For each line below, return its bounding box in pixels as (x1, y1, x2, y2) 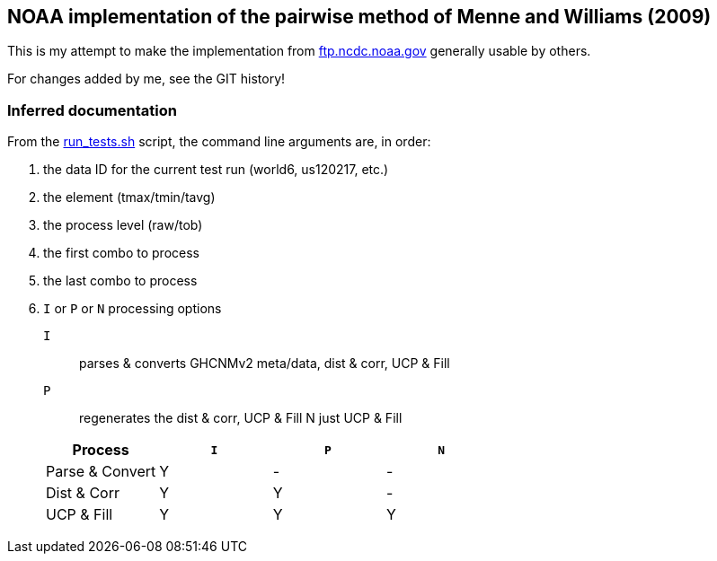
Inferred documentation (7, 101, 177, 119)
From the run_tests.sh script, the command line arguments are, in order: (7, 134, 431, 150)
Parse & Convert (46, 462, 156, 481)
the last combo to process (43, 273, 198, 289)
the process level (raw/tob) (43, 217, 203, 233)
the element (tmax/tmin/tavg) (43, 189, 216, 206)
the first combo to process (43, 245, 199, 261)
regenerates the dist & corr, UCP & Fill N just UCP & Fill (79, 410, 403, 426)
